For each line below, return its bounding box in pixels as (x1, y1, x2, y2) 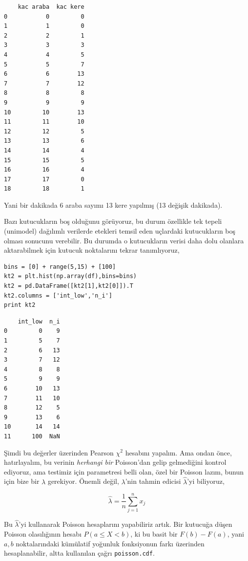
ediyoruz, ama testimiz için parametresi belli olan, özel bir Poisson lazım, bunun (4, 466, 244, 476)
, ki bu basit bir (130, 529, 178, 539)
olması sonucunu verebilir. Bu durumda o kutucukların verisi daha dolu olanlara (4, 235, 244, 245)
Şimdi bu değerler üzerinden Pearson (4, 447, 114, 457)
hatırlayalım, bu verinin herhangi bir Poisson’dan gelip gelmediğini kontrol (4, 457, 227, 467)
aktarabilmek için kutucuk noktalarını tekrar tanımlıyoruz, (4, 245, 180, 255)
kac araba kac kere (18, 3, 84, 10)
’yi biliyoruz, (187, 476, 225, 486)
